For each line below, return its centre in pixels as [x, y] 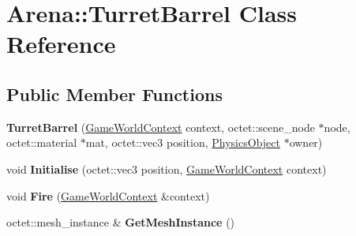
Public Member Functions [114, 94]
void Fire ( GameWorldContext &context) [108, 195]
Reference [61, 44]
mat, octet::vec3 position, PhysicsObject [183, 142]
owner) [306, 142]
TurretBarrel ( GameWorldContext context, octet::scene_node [161, 127]
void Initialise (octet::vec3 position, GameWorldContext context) [167, 169]
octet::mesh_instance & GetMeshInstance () [121, 222]
